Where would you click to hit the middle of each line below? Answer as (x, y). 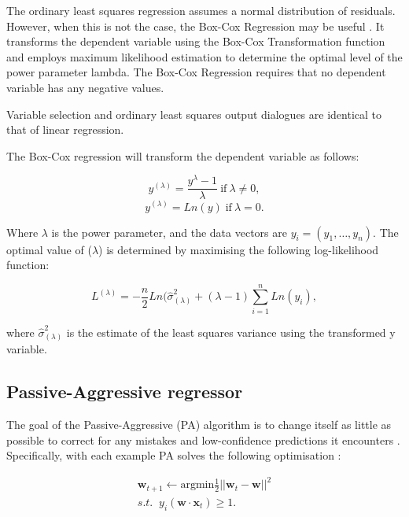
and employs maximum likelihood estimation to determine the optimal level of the (204, 56)
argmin (197, 485)
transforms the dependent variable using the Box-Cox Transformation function (196, 41)
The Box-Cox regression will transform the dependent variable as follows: (183, 155)
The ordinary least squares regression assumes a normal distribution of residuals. (201, 10)
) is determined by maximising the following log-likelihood (239, 249)
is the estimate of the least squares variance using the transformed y (231, 332)
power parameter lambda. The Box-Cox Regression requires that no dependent (196, 72)
